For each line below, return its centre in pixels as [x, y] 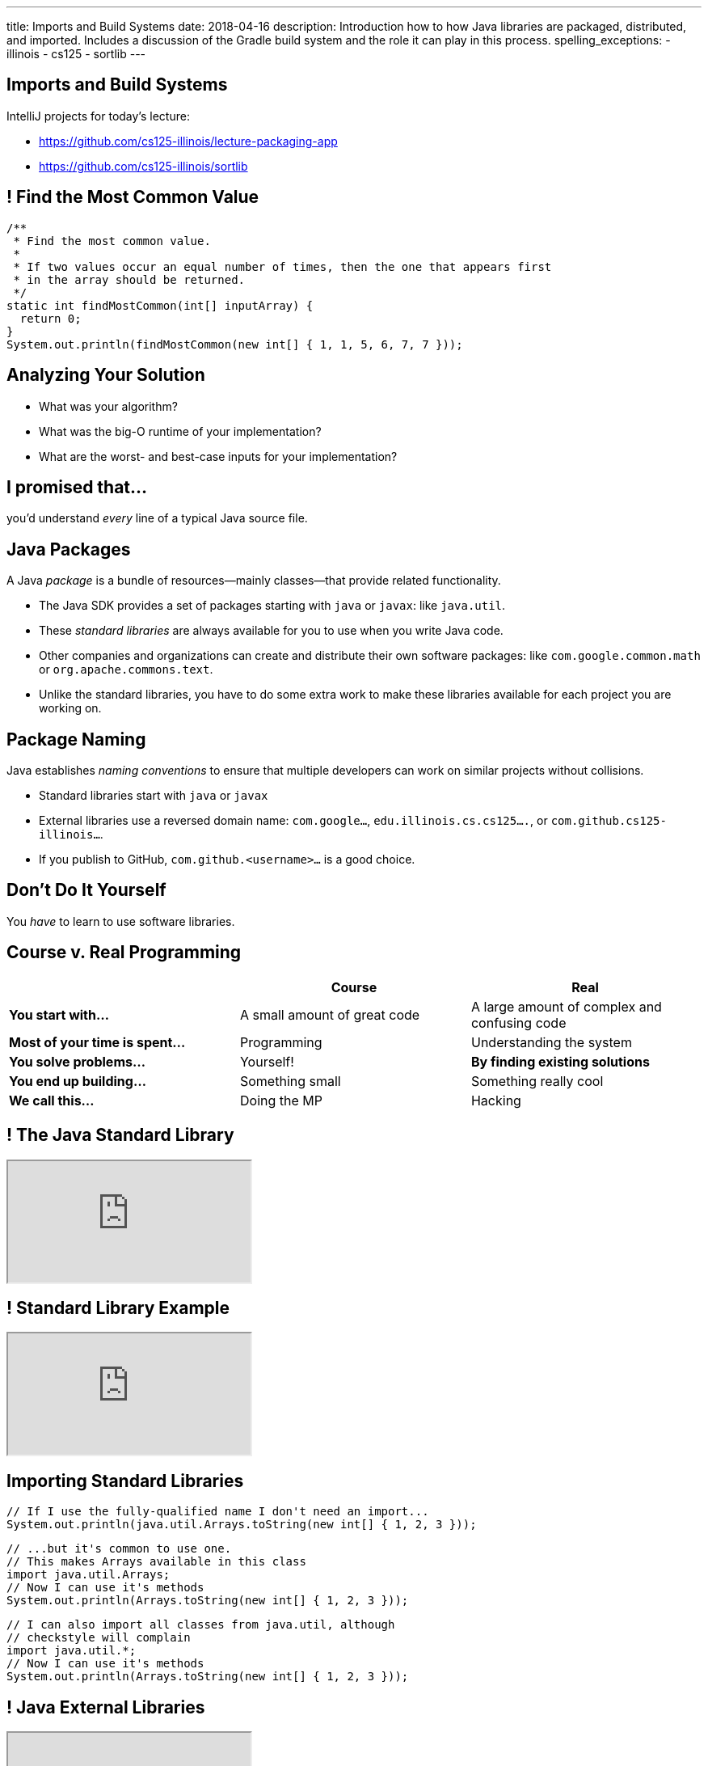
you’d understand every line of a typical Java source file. [157, 518]
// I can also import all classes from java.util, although [201, 1625]
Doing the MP [281, 1100]
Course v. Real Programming [124, 953]
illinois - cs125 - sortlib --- [76, 54]
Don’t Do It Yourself [86, 890]
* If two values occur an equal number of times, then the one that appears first [282, 266]
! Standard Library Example [118, 1308]
